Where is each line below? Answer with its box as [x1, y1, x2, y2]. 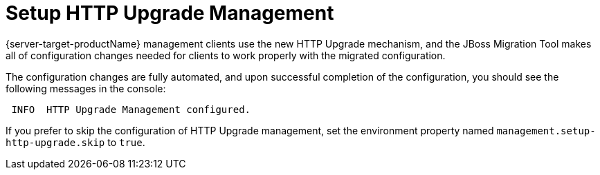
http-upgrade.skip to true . [6, 136, 145, 148]
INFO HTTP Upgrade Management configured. [11, 103, 251, 115]
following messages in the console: [6, 82, 166, 94]
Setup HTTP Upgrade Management [6, 1, 334, 25]
